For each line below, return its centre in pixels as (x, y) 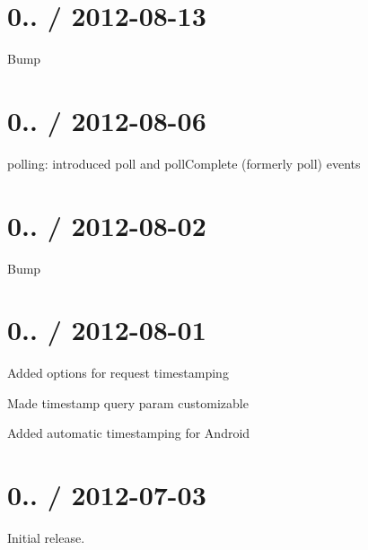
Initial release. (46, 538)
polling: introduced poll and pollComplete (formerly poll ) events (184, 163)
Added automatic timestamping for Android (129, 433)
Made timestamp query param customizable (128, 402)
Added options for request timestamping (118, 373)
